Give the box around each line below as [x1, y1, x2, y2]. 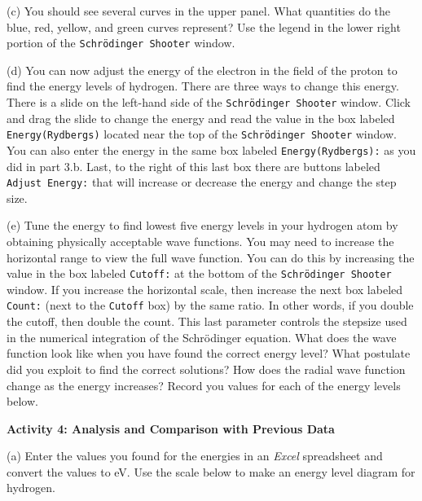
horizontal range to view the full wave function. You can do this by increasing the [7, 248, 415, 266]
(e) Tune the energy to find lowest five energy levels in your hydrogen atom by [7, 217, 398, 234]
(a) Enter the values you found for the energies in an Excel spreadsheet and [7, 447, 383, 464]
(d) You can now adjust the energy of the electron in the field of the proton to [7, 61, 398, 78]
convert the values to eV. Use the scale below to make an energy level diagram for [7, 463, 415, 480]
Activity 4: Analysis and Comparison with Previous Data [7, 420, 335, 437]
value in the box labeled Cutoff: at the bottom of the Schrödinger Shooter [7, 265, 392, 282]
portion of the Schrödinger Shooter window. [7, 34, 235, 51]
